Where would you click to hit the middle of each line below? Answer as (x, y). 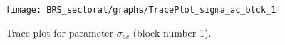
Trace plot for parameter (60, 32)
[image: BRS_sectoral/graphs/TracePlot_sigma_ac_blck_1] (144, 10)
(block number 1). (172, 32)
